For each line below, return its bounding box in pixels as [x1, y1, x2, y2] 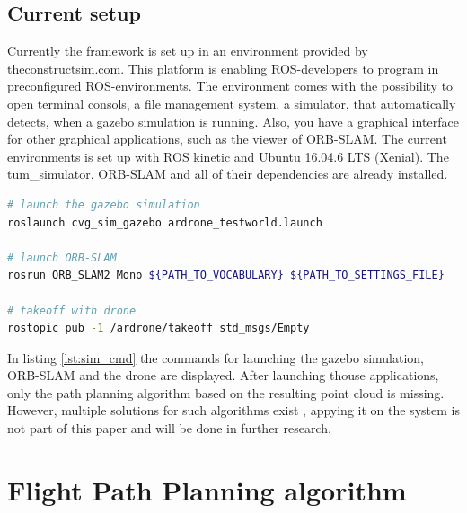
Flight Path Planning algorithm [7, 471, 407, 508]
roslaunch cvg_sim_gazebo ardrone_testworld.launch [7, 216, 322, 229]
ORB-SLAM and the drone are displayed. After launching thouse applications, [7, 366, 439, 385]
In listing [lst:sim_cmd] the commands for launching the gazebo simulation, [7, 348, 425, 367]
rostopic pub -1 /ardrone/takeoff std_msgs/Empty [7, 322, 310, 335]
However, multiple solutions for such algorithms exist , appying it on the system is [7, 401, 460, 420]
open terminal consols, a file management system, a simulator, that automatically [7, 93, 456, 112]
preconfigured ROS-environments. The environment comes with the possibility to [7, 76, 454, 95]
